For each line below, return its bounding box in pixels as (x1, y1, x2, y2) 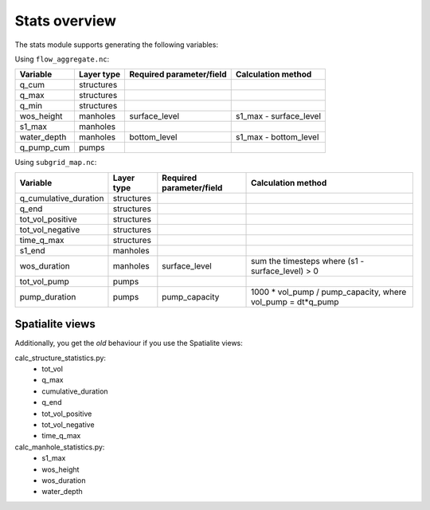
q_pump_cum (19, 142, 71, 153)
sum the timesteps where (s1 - (251, 255, 365, 266)
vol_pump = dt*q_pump (251, 296, 339, 307)
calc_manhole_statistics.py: (14, 442, 105, 452)
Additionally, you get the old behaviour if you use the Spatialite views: (14, 339, 243, 348)
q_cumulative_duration (19, 192, 104, 203)
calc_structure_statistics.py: (14, 353, 107, 363)
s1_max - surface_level (235, 111, 322, 122)
